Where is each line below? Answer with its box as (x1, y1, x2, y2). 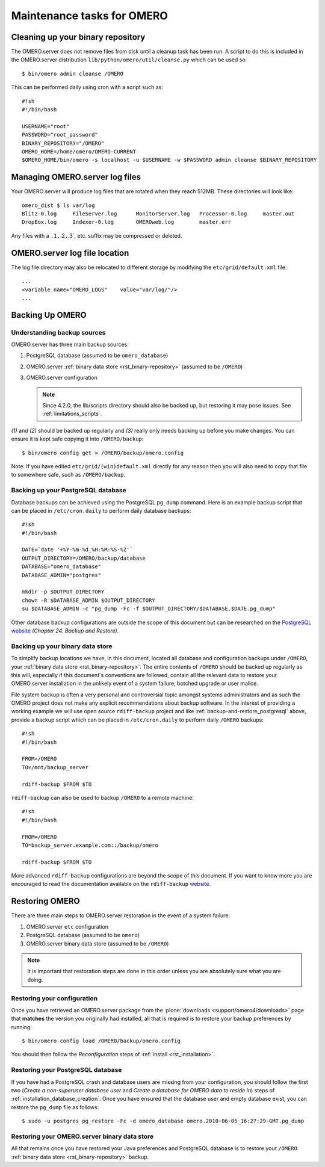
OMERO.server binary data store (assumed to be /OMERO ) (26, 939, 169, 947)
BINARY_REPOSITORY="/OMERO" (22, 140, 105, 147)
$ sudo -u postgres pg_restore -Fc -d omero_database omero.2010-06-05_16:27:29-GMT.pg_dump (22, 1118, 305, 1125)
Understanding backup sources (11, 328, 106, 336)
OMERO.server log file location (11, 247, 129, 258)
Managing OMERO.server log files (11, 172, 141, 182)
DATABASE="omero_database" (22, 563, 102, 570)
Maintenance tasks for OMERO (11, 9, 169, 22)
